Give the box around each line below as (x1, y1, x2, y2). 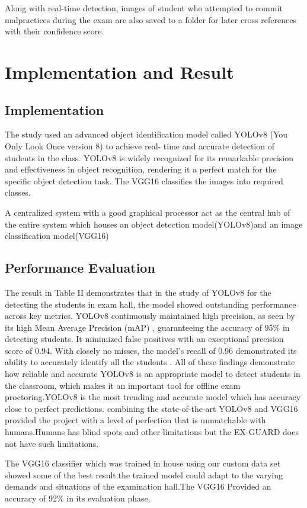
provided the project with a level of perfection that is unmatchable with (5, 414, 266, 426)
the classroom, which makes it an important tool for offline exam (5, 379, 241, 391)
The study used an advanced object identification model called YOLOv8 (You (5, 128, 288, 140)
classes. (5, 186, 31, 199)
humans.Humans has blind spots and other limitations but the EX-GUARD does (5, 426, 299, 438)
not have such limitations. (5, 437, 99, 449)
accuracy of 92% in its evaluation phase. (5, 492, 151, 504)
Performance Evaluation (5, 258, 155, 277)
